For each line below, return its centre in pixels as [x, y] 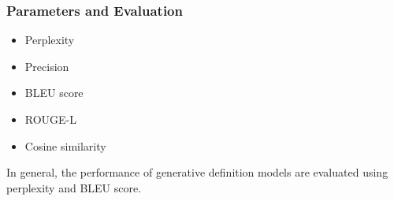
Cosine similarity [65, 145]
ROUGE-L [51, 119]
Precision [47, 66]
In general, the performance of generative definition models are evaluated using [197, 172]
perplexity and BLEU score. [74, 187]
